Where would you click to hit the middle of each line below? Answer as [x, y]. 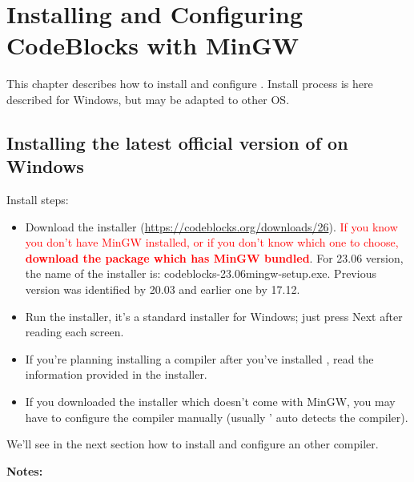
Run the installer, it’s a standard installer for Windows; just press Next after [214, 316]
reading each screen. [74, 332]
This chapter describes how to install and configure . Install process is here [190, 84]
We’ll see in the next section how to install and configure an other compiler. [193, 444]
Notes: [25, 470]
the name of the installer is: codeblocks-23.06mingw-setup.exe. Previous [201, 273]
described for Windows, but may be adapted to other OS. [148, 99]
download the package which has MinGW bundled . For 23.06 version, [214, 257]
